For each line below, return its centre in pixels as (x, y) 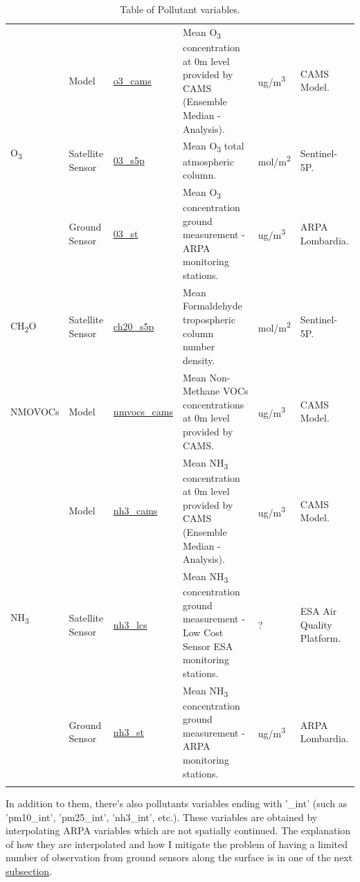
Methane (201, 391)
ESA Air (318, 611)
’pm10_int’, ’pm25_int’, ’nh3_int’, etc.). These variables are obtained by (162, 817)
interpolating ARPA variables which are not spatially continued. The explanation (178, 830)
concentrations (213, 404)
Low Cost (203, 632)
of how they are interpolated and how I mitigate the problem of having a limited (177, 844)
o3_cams (132, 80)
